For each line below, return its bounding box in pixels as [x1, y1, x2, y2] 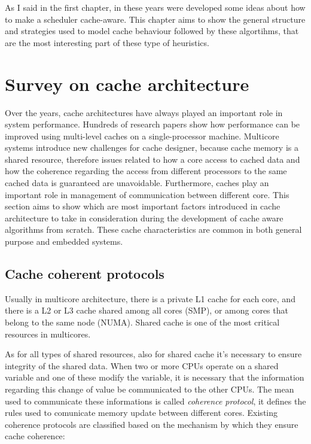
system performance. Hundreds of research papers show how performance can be [5, 118, 300, 130]
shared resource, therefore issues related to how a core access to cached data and [5, 153, 300, 165]
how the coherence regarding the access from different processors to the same [5, 165, 287, 177]
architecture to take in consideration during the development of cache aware [5, 211, 283, 224]
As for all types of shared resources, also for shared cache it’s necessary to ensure [5, 348, 302, 360]
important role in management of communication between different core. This [5, 188, 289, 200]
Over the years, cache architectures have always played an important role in [5, 106, 283, 118]
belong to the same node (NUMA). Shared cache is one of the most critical [5, 316, 280, 329]
